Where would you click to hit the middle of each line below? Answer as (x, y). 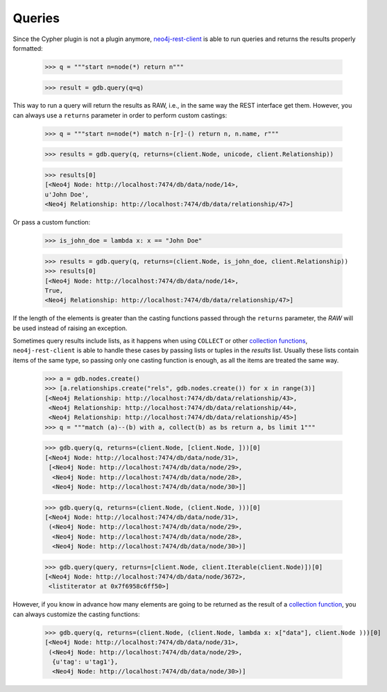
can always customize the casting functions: (76, 614)
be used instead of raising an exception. (70, 328)
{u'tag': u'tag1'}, (85, 661)
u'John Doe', (67, 194)
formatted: (28, 48)
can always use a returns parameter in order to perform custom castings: (120, 115)
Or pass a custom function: (52, 222)
